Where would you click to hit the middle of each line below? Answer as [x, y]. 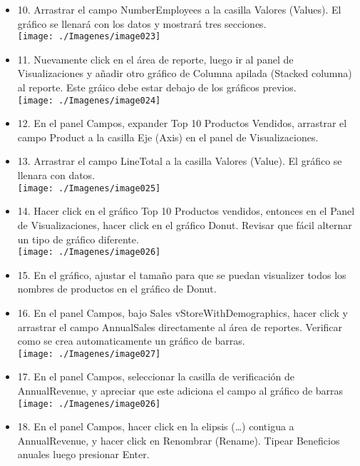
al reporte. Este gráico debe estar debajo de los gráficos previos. [157, 87]
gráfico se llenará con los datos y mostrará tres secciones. [142, 23]
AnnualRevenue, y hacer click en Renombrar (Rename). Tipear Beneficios [179, 440]
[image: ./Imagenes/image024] [89, 100]
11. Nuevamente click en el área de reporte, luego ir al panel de [155, 59]
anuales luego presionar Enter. [83, 454]
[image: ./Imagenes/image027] [89, 354]
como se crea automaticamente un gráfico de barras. [131, 341]
